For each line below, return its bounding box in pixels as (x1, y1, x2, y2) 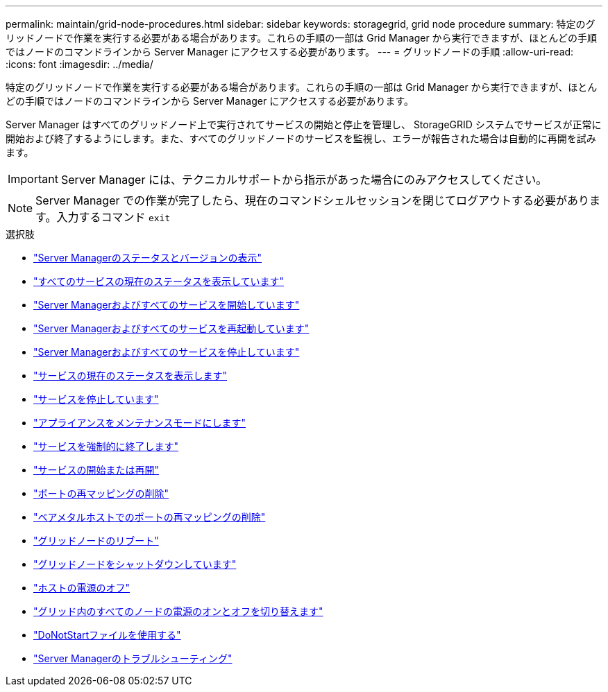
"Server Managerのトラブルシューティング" (33, 652, 233, 664)
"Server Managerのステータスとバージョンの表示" (33, 252, 262, 263)
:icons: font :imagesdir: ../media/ (6, 58, 153, 70)
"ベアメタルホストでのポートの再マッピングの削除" (33, 511, 266, 523)
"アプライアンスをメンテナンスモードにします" (33, 417, 246, 429)
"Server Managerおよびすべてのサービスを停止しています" (33, 346, 300, 358)
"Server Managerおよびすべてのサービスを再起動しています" (33, 322, 310, 334)
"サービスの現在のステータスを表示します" (33, 370, 228, 381)
